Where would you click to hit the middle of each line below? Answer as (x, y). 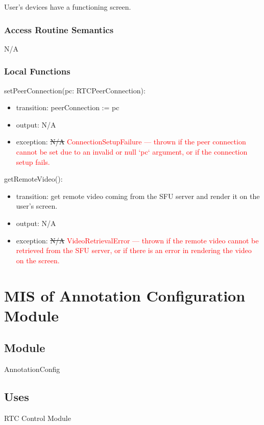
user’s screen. (37, 206)
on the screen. (38, 260)
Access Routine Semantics (59, 29)
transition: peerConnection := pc (68, 107)
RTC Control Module (38, 418)
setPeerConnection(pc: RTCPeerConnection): (75, 90)
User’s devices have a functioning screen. (68, 7)
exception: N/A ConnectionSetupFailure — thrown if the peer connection (131, 142)
